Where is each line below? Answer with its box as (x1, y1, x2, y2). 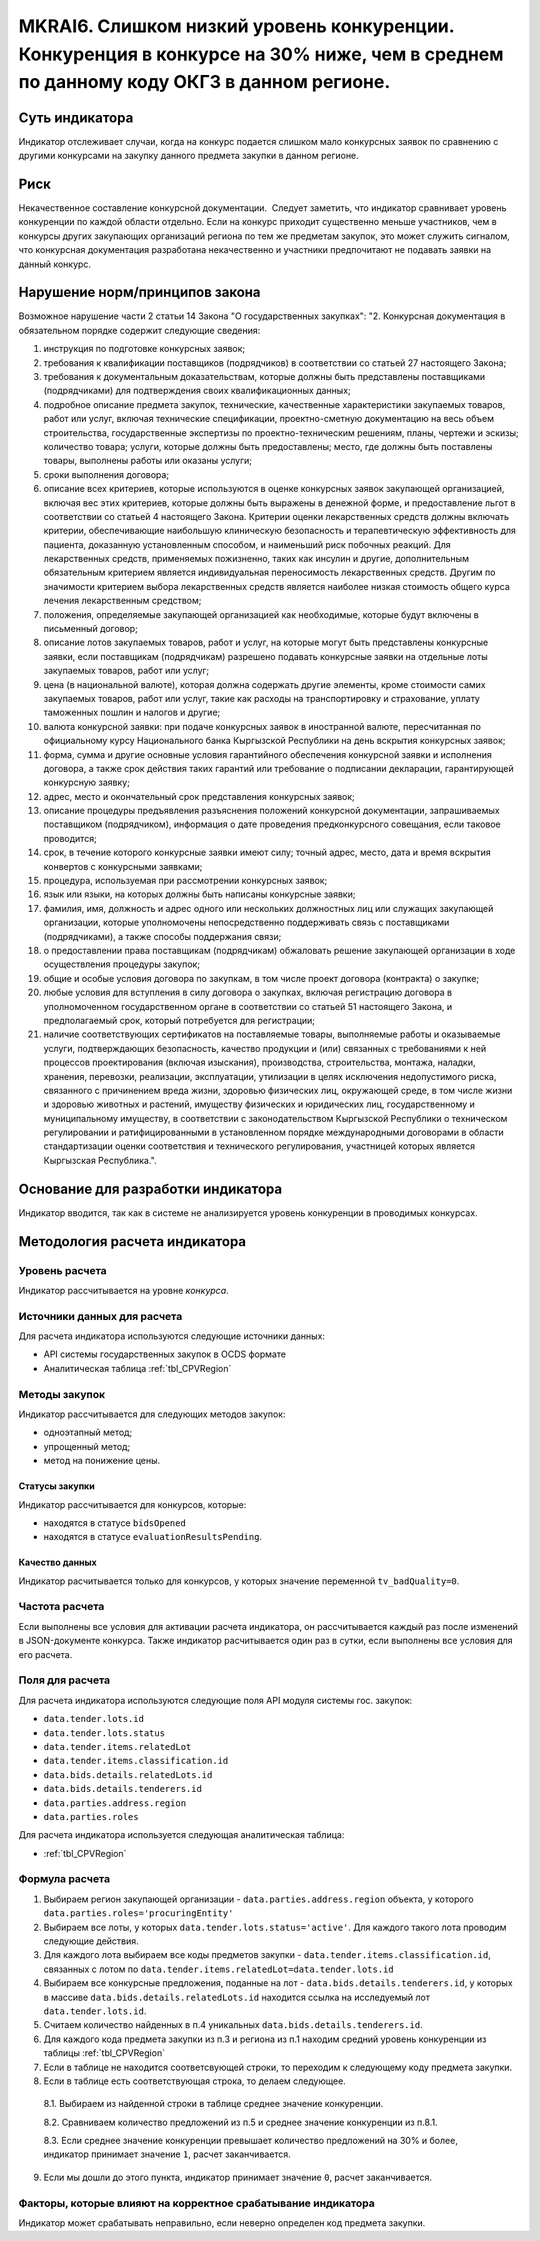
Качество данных (18, 1556, 97, 1569)
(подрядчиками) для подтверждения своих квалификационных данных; (43, 385, 352, 397)
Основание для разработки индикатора (18, 1180, 283, 1197)
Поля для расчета (18, 1673, 111, 1687)
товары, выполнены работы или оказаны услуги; (43, 455, 253, 467)
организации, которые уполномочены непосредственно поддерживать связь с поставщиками (43, 916, 450, 929)
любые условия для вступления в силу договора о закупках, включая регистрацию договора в (43, 986, 453, 999)
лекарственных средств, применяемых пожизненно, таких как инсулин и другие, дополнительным (43, 553, 470, 565)
